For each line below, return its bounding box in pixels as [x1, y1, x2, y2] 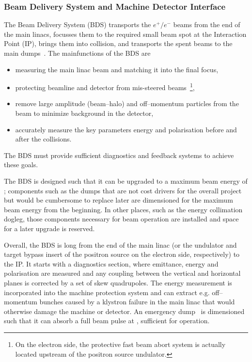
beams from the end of [173, 19, 240, 30]
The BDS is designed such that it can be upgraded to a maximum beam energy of [4, 176, 248, 186]
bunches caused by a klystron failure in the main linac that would [39, 297, 235, 307]
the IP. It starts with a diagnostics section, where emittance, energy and [4, 258, 219, 268]
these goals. [4, 159, 38, 170]
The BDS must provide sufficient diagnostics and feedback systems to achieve [4, 150, 234, 160]
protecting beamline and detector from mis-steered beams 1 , [15, 81, 195, 92]
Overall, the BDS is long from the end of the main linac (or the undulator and [4, 239, 237, 250]
